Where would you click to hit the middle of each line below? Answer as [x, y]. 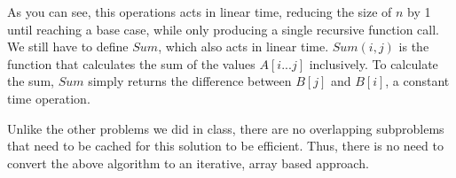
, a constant [417, 81]
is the [414, 46]
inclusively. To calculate [373, 63]
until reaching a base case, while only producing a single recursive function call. [223, 29]
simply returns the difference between [190, 81]
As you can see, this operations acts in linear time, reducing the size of [200, 12]
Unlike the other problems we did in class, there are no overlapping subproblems [226, 128]
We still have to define [68, 46]
